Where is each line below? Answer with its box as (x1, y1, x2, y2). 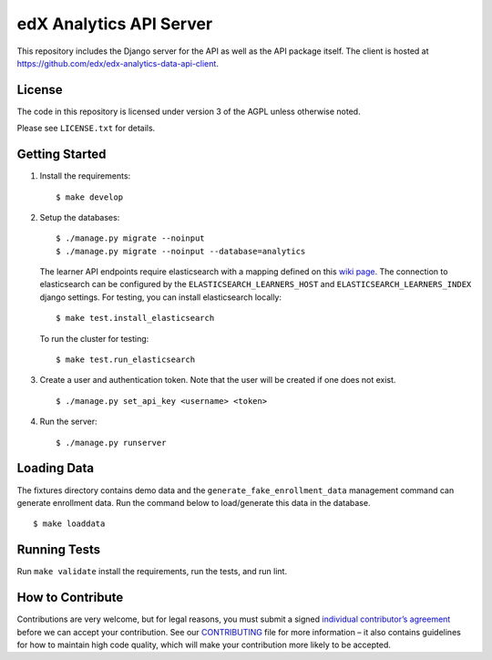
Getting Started (16, 147, 107, 162)
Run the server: (39, 416, 97, 428)
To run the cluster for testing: (39, 333, 149, 344)
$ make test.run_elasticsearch (56, 355, 196, 365)
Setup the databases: (39, 211, 120, 222)
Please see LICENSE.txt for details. (16, 123, 156, 134)
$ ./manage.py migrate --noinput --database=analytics (56, 246, 306, 256)
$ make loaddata (33, 519, 106, 529)
